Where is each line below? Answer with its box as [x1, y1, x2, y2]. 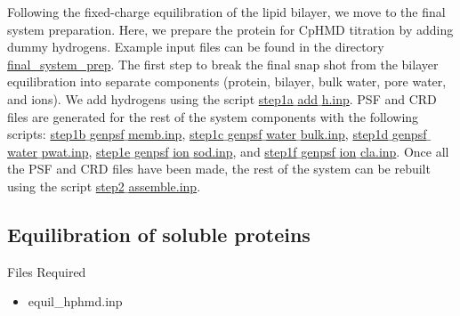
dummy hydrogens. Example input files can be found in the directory [7, 37, 384, 56]
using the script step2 [7, 176, 125, 195]
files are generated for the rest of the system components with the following [7, 107, 419, 126]
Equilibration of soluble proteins [7, 220, 311, 247]
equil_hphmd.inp [28, 292, 123, 311]
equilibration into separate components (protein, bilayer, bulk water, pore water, [7, 72, 447, 91]
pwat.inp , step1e [41, 142, 131, 160]
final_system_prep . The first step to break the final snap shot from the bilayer [7, 54, 439, 73]
